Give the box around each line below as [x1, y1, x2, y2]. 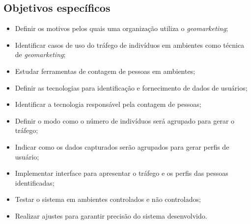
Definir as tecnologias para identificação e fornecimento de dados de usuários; [15, 82, 248, 93]
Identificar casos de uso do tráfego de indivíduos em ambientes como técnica [15, 39, 245, 50]
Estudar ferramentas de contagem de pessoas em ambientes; [15, 65, 195, 76]
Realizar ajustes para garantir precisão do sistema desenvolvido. [15, 210, 207, 221]
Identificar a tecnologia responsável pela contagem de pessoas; [15, 99, 201, 109]
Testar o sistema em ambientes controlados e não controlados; [15, 194, 201, 204]
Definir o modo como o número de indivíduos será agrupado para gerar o [15, 115, 235, 126]
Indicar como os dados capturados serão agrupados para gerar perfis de [15, 141, 229, 152]
